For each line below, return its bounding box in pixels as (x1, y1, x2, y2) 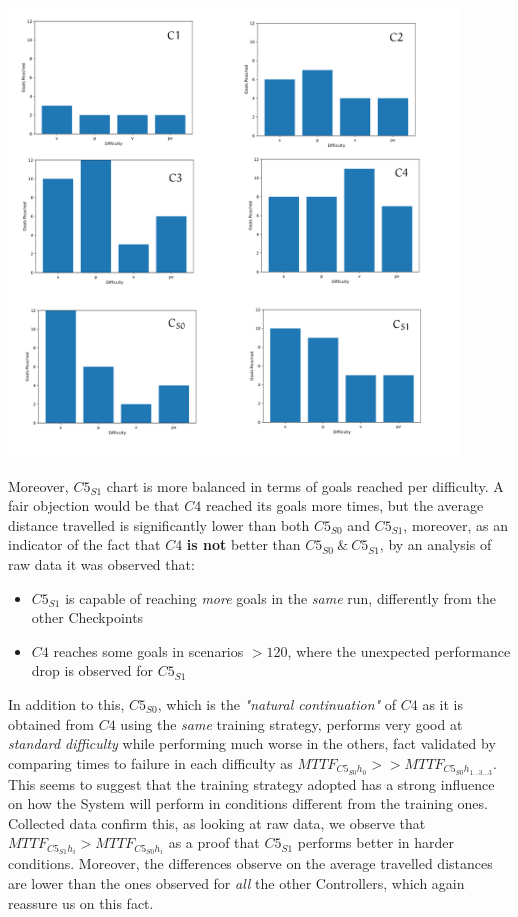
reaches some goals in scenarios (53, 640, 244, 661)
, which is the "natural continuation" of (157, 693, 397, 714)
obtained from (8, 713, 95, 734)
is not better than (186, 534, 301, 555)
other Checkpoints (31, 607, 144, 628)
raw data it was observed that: (8, 553, 195, 574)
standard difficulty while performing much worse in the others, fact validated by (8, 733, 496, 754)
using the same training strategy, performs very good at (120, 713, 463, 734)
